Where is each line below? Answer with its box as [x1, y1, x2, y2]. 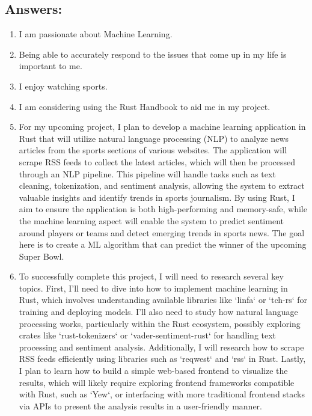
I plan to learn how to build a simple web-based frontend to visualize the [19, 364, 288, 377]
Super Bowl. [19, 249, 64, 262]
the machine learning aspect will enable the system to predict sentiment [19, 214, 284, 227]
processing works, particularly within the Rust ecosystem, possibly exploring [19, 317, 301, 329]
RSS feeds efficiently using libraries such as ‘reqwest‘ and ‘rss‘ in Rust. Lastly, [19, 352, 306, 365]
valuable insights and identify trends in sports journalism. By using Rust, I [19, 191, 295, 203]
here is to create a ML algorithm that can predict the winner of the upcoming [19, 238, 307, 251]
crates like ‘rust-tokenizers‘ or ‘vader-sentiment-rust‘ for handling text [19, 329, 277, 341]
